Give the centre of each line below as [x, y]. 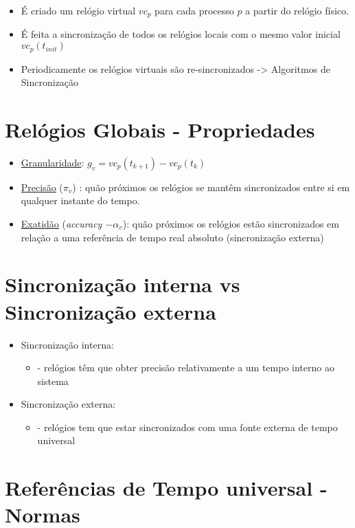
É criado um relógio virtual [78, 10]
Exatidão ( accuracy [61, 223]
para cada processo [194, 10]
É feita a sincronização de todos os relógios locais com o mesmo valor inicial [181, 34]
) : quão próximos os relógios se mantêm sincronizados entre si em [211, 187]
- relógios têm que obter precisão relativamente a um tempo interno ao [186, 367]
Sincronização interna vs [123, 284]
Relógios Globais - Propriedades [160, 129]
